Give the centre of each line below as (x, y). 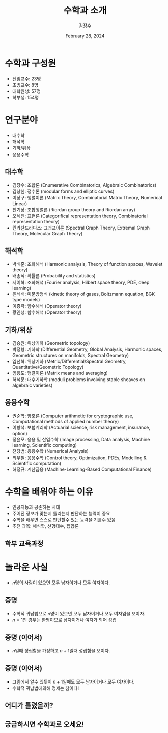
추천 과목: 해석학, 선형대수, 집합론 (45, 526)
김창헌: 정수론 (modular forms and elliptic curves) (63, 191)
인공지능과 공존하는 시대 (36, 507)
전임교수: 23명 (26, 78)
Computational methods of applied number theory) (65, 421)
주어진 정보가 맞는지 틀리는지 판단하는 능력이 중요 (61, 513)
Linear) (20, 204)
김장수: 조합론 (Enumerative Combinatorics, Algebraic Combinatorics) (84, 185)
